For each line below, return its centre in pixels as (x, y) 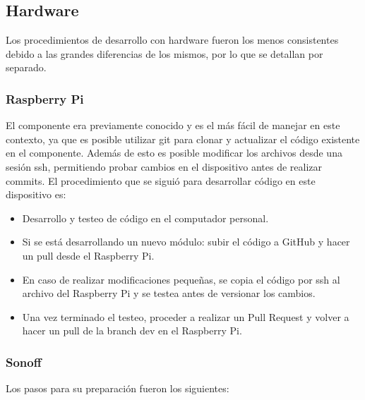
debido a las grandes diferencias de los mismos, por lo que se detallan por (164, 53)
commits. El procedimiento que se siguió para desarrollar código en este (161, 180)
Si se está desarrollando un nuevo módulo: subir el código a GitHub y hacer (186, 242)
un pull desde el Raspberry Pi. (88, 255)
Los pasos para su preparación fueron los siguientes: (118, 388)
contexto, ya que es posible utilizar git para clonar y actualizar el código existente (183, 139)
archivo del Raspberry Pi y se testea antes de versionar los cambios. (169, 293)
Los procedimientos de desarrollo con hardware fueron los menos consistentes (172, 40)
